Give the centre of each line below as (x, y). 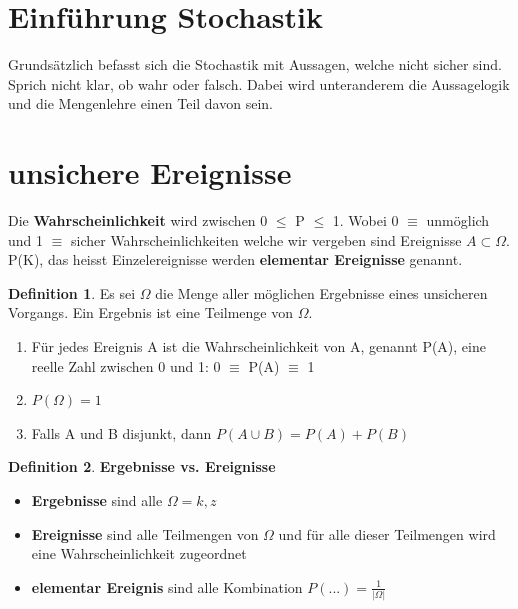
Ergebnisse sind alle (97, 499)
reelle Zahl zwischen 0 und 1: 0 (126, 365)
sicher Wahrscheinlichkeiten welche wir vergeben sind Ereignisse (266, 239)
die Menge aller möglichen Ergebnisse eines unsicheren (321, 292)
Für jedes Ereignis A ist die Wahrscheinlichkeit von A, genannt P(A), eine (258, 346)
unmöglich (458, 220)
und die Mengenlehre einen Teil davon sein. (140, 103)
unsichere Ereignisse (150, 172)
